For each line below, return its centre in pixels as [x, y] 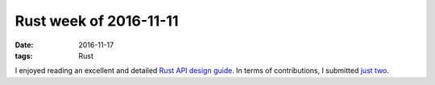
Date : [24, 45]
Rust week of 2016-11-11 [97, 21]
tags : [24, 55]
